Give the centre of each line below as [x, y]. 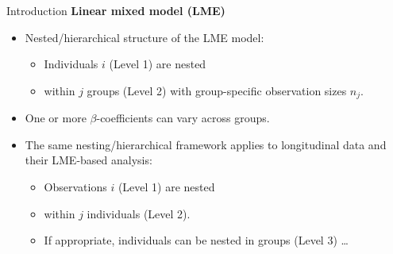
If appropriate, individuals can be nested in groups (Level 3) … [196, 240]
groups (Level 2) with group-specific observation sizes [217, 90]
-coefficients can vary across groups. [183, 118]
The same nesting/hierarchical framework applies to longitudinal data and [206, 144]
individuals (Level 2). [139, 213]
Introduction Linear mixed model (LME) [116, 10]
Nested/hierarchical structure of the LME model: [144, 37]
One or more [56, 118]
